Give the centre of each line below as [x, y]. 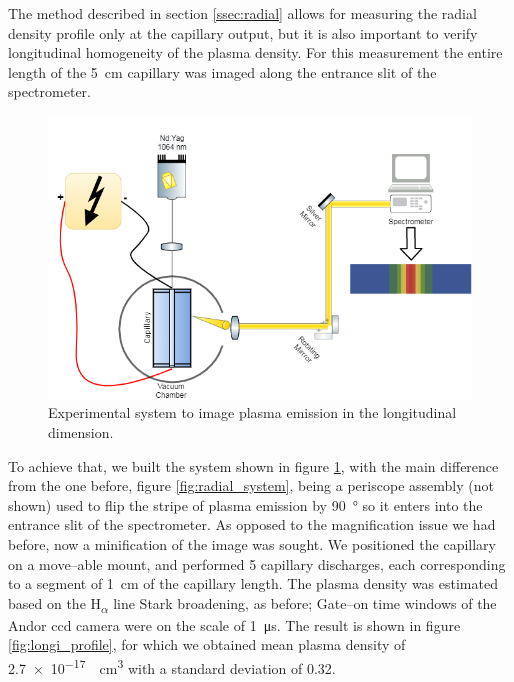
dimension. [81, 432]
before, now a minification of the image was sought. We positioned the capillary [252, 543]
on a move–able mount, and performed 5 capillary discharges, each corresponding [257, 563]
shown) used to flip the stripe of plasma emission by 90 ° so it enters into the [245, 504]
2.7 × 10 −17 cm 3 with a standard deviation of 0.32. [172, 666]
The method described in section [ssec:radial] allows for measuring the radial [242, 13]
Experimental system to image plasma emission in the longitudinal [252, 412]
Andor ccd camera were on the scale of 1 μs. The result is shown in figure [234, 624]
